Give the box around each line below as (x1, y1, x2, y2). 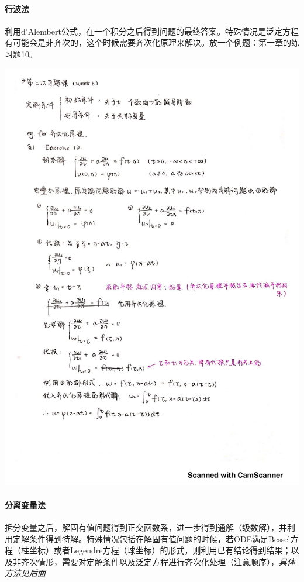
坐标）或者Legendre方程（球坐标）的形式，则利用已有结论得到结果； (29, 544, 291, 556)
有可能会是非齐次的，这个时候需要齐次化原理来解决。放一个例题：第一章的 (5, 36, 291, 49)
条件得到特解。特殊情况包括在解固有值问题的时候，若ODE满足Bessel (29, 532, 291, 545)
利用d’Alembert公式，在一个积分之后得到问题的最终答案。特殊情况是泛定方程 (5, 25, 299, 37)
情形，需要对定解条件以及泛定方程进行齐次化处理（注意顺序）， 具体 (37, 555, 295, 567)
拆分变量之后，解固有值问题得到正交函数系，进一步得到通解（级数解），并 (5, 521, 287, 533)
